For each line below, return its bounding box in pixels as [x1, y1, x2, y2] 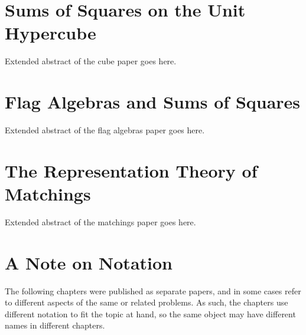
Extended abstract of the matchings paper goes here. [5, 215, 196, 228]
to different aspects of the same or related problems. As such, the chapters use [5, 296, 288, 308]
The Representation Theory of [5, 158, 258, 182]
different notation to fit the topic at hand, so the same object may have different [5, 307, 296, 320]
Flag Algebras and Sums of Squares [5, 90, 301, 114]
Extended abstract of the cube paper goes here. [5, 55, 177, 67]
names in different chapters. [5, 319, 105, 331]
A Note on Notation [5, 250, 172, 274]
